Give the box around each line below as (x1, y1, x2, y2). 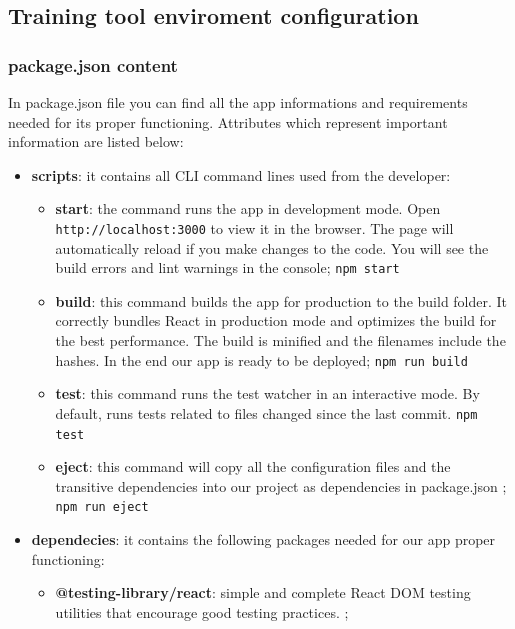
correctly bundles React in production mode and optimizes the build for (55, 310, 497, 331)
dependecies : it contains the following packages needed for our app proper (31, 529, 496, 550)
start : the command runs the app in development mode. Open (55, 198, 441, 219)
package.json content (8, 52, 178, 77)
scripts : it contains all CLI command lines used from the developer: (31, 164, 451, 185)
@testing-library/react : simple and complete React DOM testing (55, 582, 471, 603)
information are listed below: (8, 131, 184, 152)
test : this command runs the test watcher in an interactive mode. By (55, 383, 480, 404)
